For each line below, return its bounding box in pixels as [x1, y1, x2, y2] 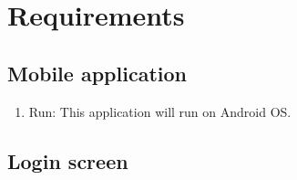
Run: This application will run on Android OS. [28, 101, 292, 121]
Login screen [7, 146, 128, 175]
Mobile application [7, 58, 187, 87]
